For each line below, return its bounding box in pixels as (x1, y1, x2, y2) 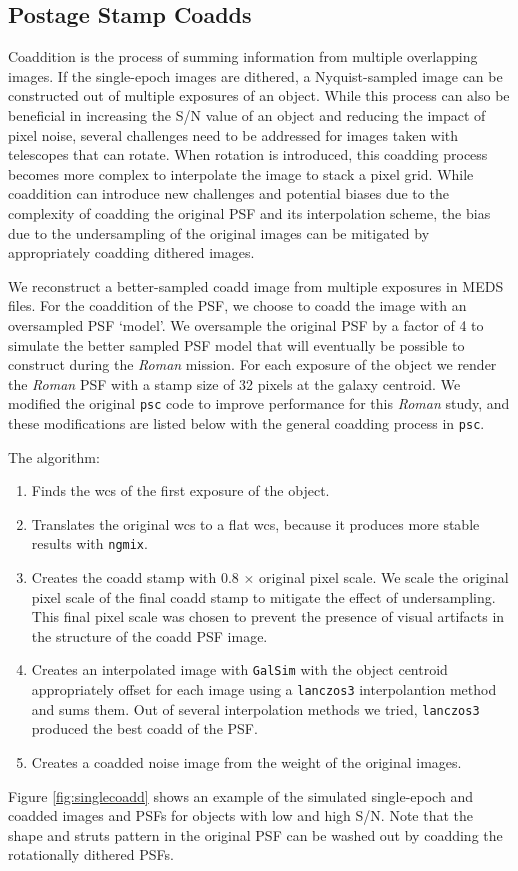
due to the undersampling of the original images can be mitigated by (8, 222, 430, 243)
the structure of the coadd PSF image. (31, 625, 268, 646)
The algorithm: (8, 446, 100, 467)
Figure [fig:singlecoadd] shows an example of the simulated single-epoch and (8, 785, 473, 806)
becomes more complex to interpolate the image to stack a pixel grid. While (8, 163, 474, 184)
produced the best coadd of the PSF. (31, 718, 258, 739)
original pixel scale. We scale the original (259, 567, 509, 588)
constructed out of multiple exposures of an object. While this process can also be (8, 85, 510, 106)
